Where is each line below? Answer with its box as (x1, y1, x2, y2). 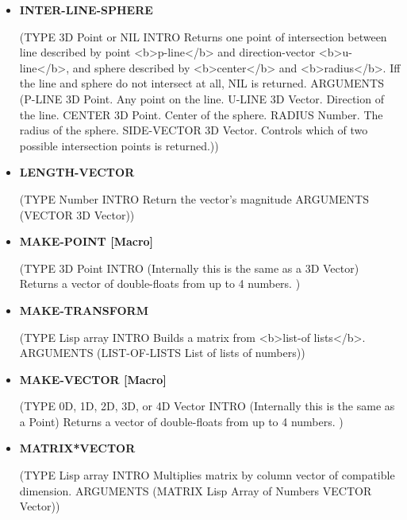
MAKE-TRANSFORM (19, 301, 148, 318)
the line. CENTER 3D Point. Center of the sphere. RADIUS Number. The (19, 106, 383, 122)
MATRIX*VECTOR (19, 440, 136, 456)
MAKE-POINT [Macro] (19, 233, 154, 250)
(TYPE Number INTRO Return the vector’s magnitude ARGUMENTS (19, 190, 369, 207)
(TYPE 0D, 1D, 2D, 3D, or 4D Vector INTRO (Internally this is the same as (19, 398, 395, 414)
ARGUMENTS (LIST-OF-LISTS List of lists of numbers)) (19, 344, 305, 361)
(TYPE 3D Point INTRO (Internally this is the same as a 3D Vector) (19, 259, 359, 276)
